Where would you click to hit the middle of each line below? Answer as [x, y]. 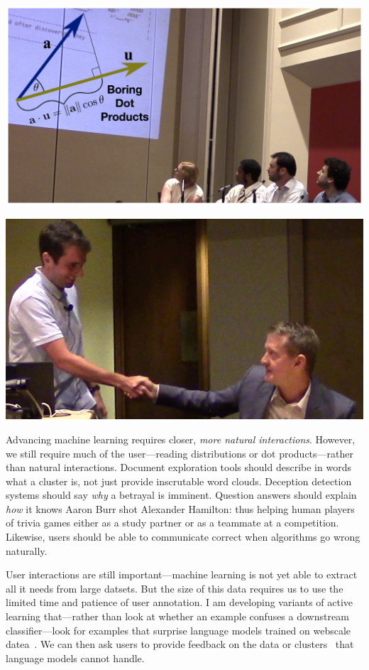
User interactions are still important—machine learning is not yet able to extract [182, 574]
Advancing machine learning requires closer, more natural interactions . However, [181, 439]
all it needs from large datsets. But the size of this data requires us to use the [175, 588]
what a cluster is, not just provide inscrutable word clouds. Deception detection [179, 481]
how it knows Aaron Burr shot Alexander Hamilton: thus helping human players [180, 508]
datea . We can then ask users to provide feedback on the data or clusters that [180, 644]
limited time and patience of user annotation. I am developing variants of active [180, 602]
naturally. [27, 550]
